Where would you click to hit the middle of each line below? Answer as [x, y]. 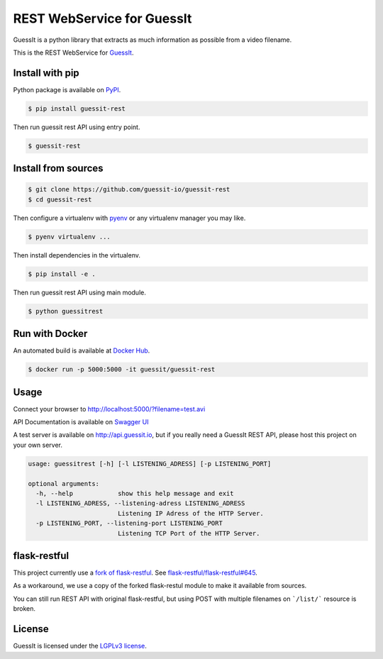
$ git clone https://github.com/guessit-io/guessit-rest [129, 189]
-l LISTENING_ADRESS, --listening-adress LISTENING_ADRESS [140, 503]
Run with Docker [50, 334]
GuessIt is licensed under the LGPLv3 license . [80, 646]
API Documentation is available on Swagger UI [81, 422]
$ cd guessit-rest [60, 199]
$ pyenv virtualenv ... [70, 237]
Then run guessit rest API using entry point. [77, 127]
